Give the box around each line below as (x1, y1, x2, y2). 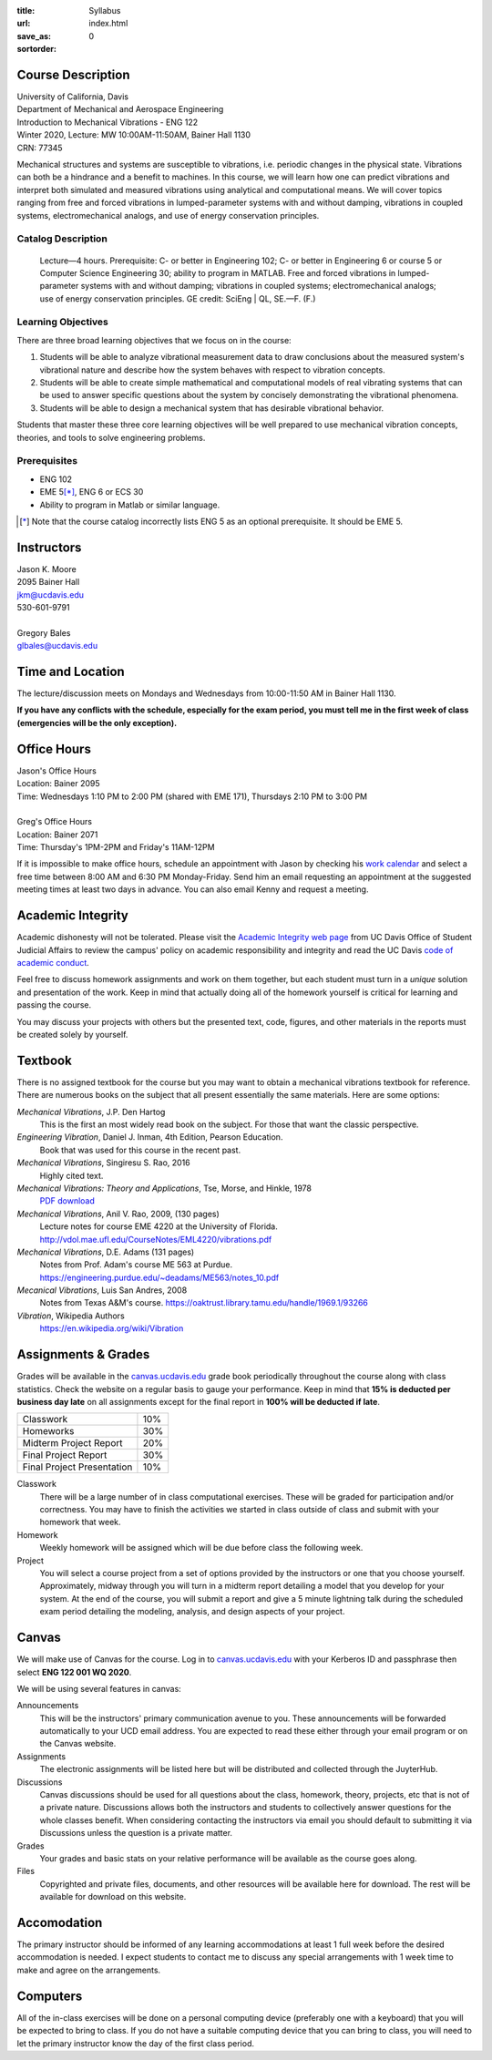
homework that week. (39, 1517, 122, 1528)
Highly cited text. (39, 1170, 104, 1181)
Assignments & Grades (16, 1347, 150, 1362)
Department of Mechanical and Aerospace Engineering (16, 104, 224, 115)
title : (16, 5, 36, 15)
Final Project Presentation (22, 1460, 133, 1473)
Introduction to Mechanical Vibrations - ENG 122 (16, 117, 199, 128)
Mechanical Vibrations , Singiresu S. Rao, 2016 (16, 1157, 190, 1168)
